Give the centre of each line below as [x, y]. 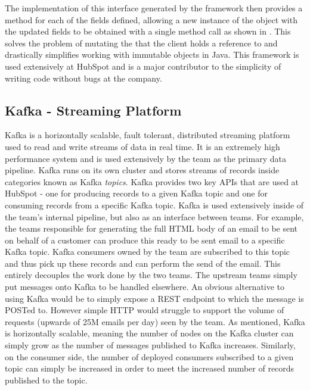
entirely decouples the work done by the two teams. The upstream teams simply [151, 275]
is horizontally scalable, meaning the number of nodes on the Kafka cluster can [149, 333]
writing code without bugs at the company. [83, 78]
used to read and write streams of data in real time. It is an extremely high [142, 146]
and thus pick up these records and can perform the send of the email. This [143, 263]
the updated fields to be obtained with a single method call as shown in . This [148, 31]
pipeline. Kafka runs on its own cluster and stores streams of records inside [142, 170]
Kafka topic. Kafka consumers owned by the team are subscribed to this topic [148, 252]
